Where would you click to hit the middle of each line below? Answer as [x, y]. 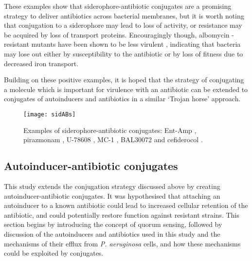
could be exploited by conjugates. [54, 253]
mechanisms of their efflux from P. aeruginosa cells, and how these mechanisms [122, 243]
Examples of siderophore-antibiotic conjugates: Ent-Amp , [110, 130]
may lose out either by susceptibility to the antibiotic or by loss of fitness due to [124, 53]
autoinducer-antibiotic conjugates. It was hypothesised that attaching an [112, 196]
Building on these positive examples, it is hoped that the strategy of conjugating [124, 80]
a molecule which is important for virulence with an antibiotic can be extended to [126, 89]
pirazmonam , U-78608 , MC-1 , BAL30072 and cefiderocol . [113, 140]
